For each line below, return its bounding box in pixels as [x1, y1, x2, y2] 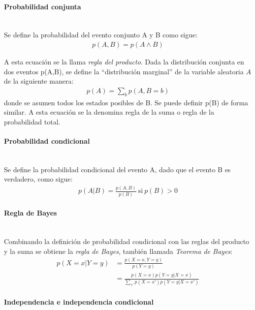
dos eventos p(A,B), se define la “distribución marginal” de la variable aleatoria [4, 66, 244, 76]
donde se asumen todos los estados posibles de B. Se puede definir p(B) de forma [4, 97, 249, 107]
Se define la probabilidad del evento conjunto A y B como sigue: [4, 30, 198, 40]
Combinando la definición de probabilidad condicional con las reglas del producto [4, 236, 250, 247]
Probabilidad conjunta [4, 1, 81, 11]
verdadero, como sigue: [4, 174, 73, 184]
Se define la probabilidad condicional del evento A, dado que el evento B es [4, 164, 231, 174]
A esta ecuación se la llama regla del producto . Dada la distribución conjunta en [4, 57, 244, 67]
